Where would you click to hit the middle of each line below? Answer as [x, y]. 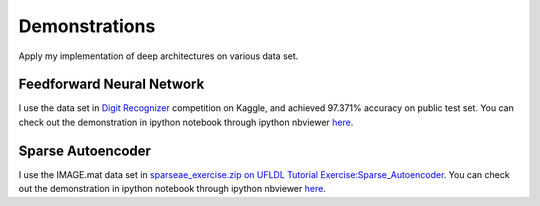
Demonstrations [87, 26]
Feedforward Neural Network [111, 84]
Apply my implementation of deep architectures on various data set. [158, 56]
